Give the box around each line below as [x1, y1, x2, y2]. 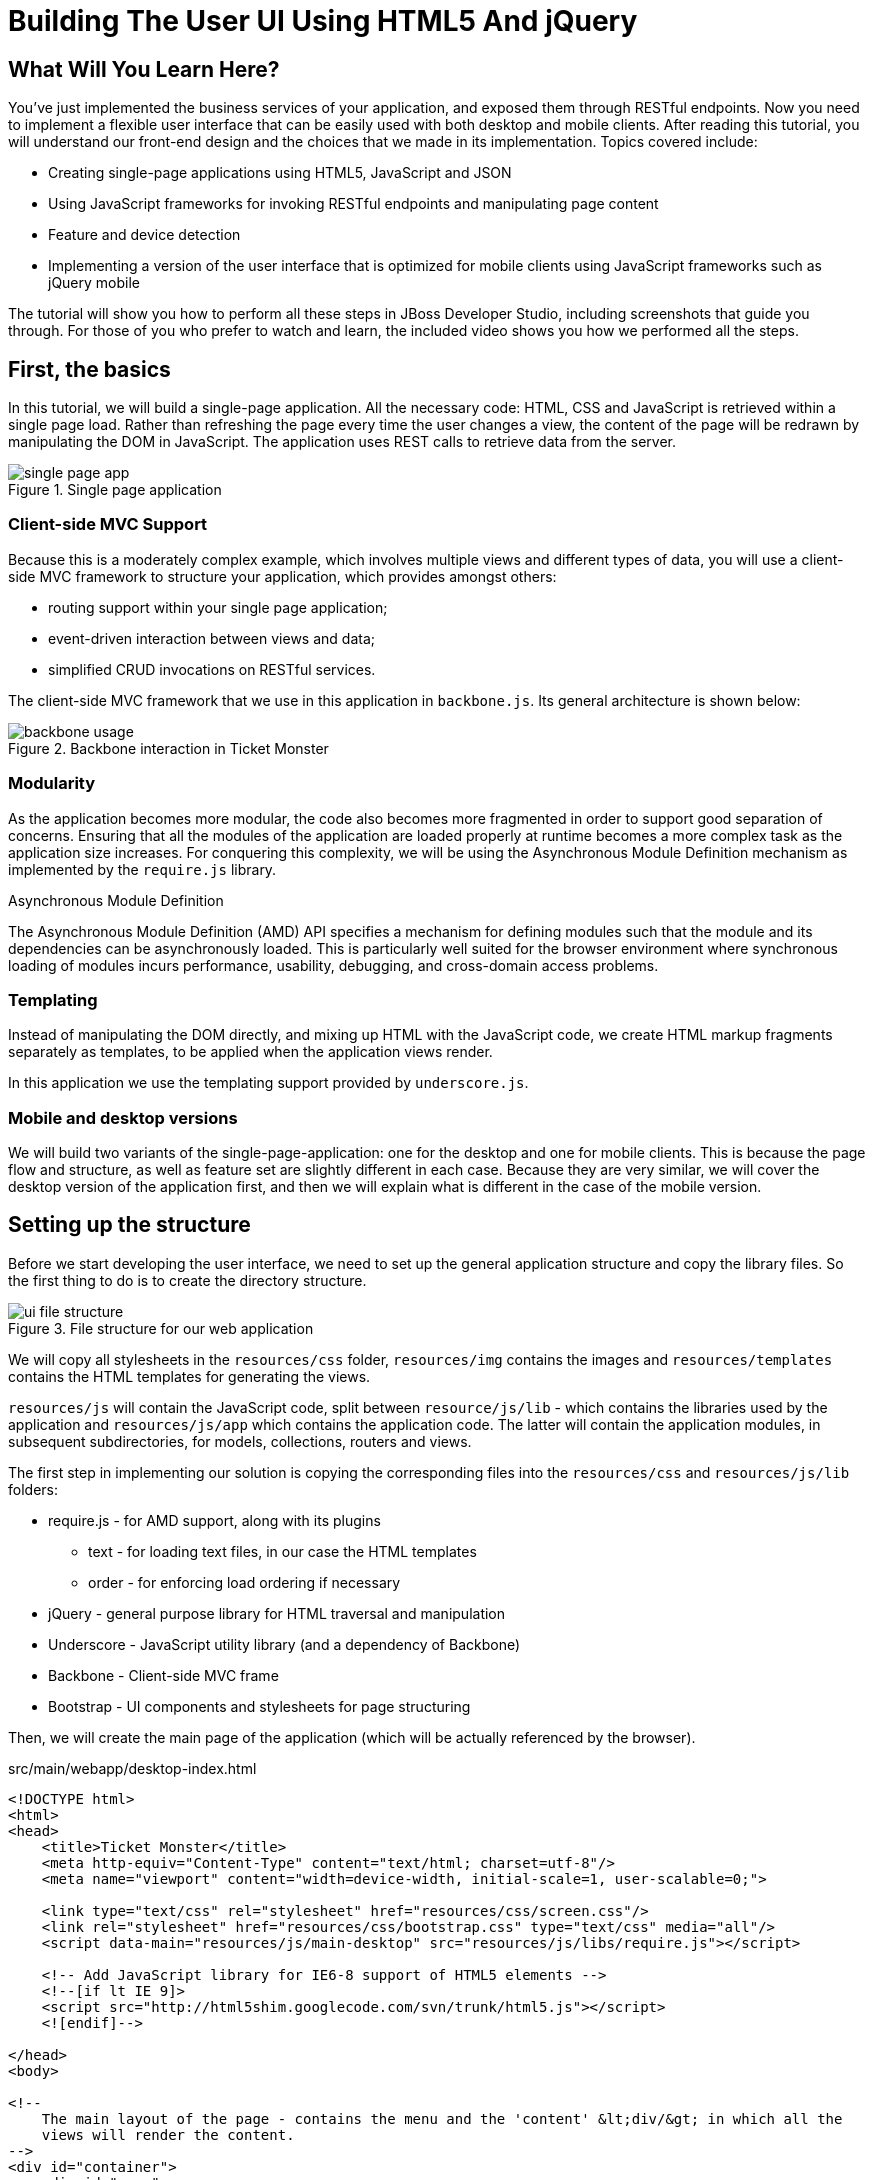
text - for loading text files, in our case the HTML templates [88, 1542, 477, 1560]
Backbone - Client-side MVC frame [48, 1666, 279, 1684]
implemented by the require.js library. [8, 860, 277, 878]
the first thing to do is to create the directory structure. [8, 1271, 367, 1289]
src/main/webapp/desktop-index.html [8, 1759, 257, 1777]
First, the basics [8, 356, 171, 382]
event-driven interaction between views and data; [48, 629, 375, 647]
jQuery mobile [48, 274, 141, 292]
